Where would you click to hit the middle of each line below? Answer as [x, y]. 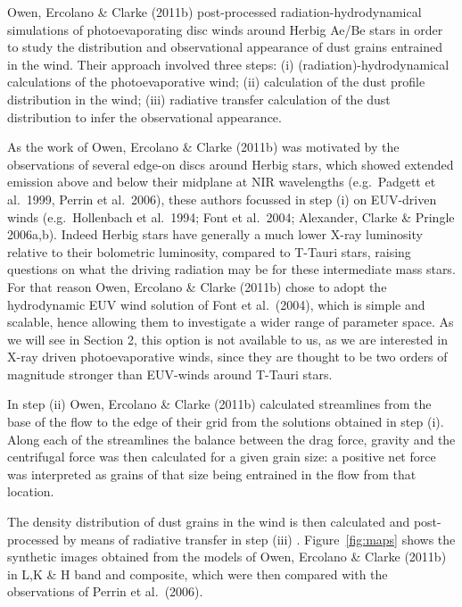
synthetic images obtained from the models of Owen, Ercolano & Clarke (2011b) [227, 557]
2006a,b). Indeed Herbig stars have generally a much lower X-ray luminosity [215, 234]
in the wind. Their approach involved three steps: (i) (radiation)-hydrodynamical [228, 64]
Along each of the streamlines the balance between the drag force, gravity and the [231, 439]
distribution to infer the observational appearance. [144, 116]
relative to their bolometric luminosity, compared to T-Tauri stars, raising [209, 251]
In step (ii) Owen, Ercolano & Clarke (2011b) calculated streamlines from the [219, 404]
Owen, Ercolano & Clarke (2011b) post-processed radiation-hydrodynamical [214, 12]
